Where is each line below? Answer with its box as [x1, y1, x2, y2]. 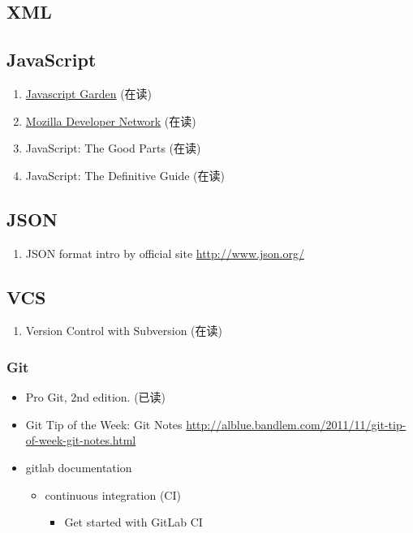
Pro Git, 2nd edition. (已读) [25, 389, 166, 406]
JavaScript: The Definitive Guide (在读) [25, 166, 225, 183]
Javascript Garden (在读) [25, 84, 153, 101]
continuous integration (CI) [45, 486, 181, 503]
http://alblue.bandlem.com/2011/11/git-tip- [186, 415, 407, 432]
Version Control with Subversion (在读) [25, 322, 222, 339]
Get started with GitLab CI [64, 514, 203, 531]
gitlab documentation [25, 458, 132, 475]
